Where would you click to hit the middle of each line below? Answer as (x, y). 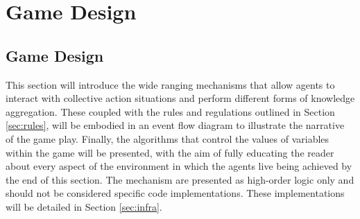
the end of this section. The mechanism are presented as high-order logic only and (180, 179)
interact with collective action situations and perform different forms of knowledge (180, 98)
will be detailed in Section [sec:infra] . (84, 206)
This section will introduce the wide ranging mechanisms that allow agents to (170, 84)
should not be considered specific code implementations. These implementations (175, 193)
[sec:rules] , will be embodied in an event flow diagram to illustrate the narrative (175, 125)
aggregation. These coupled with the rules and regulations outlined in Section (170, 111)
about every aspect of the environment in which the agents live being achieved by (179, 166)
